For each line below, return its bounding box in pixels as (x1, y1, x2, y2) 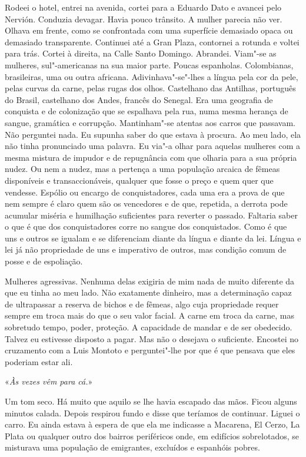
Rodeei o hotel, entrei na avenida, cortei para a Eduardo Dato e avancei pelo (5, 1, 282, 13)
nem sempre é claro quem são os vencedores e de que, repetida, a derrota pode (5, 197, 288, 210)
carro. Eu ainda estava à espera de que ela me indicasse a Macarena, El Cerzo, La (5, 418, 300, 430)
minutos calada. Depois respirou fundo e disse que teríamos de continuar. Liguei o (5, 406, 300, 419)
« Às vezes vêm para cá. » (5, 375, 93, 388)
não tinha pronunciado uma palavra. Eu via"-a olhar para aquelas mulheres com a (5, 140, 301, 152)
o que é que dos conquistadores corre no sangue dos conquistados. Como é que (5, 220, 287, 233)
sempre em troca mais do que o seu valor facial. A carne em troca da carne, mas (5, 309, 295, 322)
